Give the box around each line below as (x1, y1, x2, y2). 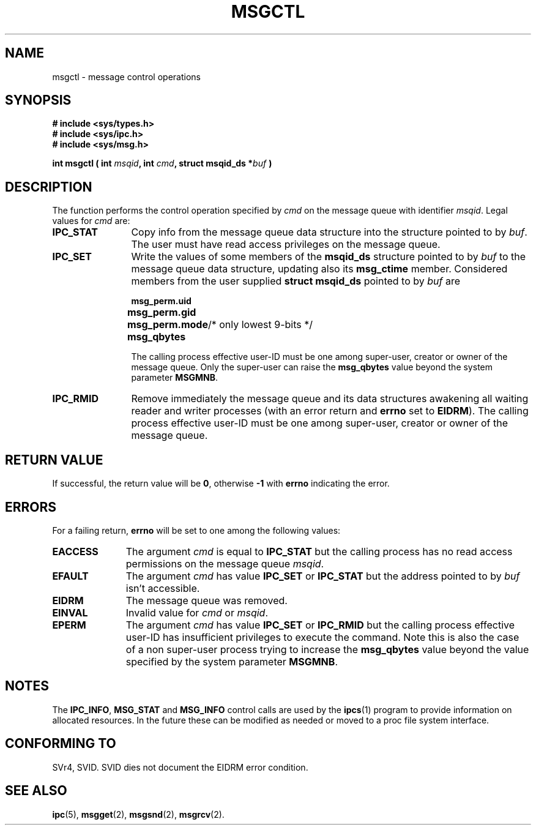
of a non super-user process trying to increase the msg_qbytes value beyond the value (125, 643, 529, 656)
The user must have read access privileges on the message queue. (131, 238, 441, 251)
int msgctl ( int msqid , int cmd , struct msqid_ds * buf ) (52, 158, 272, 169)
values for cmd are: (52, 215, 130, 226)
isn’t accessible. (125, 581, 200, 594)
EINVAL (52, 606, 88, 619)
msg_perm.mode (127, 318, 208, 331)
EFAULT (52, 569, 89, 582)
